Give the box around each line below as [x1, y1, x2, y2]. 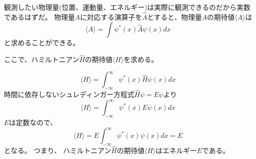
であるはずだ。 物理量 [4, 11, 75, 22]
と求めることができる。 [4, 37, 80, 48]
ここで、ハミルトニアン [4, 54, 79, 64]
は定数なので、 [9, 117, 57, 127]
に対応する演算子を [80, 11, 142, 22]
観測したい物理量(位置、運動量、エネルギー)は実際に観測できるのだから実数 [4, 2, 251, 12]
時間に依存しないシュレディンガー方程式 [4, 89, 134, 99]
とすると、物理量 [147, 11, 202, 22]
